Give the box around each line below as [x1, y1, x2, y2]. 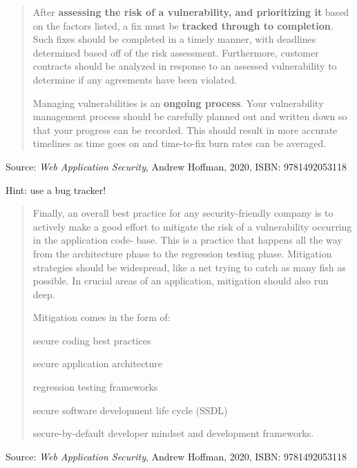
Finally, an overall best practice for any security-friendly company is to [32, 206, 334, 220]
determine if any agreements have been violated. [32, 72, 238, 86]
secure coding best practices [32, 333, 151, 347]
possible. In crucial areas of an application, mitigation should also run [32, 273, 329, 288]
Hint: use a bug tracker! [6, 182, 106, 197]
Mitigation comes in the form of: [32, 310, 171, 324]
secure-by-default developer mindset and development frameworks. [32, 426, 314, 440]
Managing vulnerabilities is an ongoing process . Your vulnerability [32, 95, 324, 110]
